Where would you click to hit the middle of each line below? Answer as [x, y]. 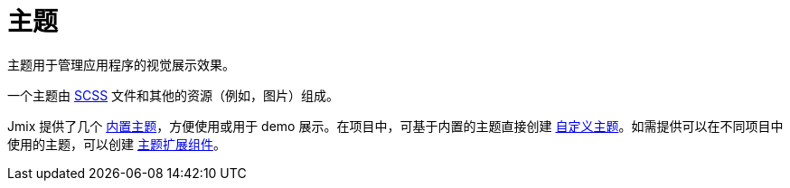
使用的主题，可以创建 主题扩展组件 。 [117, 144]
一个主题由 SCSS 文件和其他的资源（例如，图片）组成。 [174, 95]
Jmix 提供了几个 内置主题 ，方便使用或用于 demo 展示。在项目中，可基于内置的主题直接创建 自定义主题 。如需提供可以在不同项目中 [395, 126]
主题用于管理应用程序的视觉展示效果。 [121, 64]
